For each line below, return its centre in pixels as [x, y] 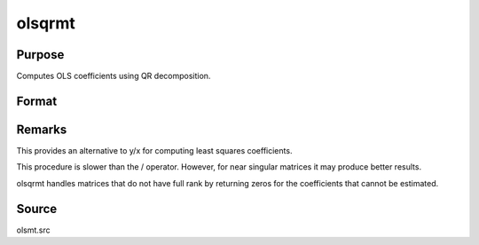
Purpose [40, 55]
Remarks [42, 129]
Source [37, 209]
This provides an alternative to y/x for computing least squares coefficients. [154, 150]
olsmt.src [33, 230]
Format [37, 101]
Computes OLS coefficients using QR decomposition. [114, 76]
